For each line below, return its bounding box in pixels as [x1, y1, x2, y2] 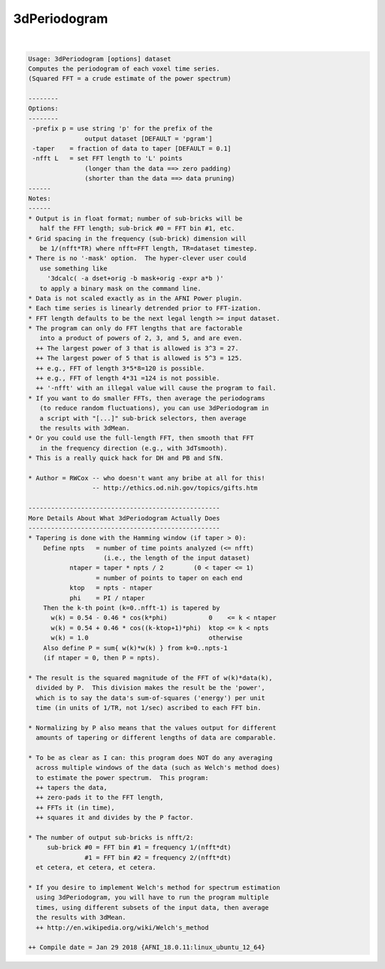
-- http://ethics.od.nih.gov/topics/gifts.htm [91, 484, 258, 492]
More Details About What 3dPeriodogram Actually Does [28, 514, 220, 522]
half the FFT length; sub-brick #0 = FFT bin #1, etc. [39, 225, 235, 233]
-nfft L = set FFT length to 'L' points [32, 154, 183, 163]
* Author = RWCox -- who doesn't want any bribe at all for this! [28, 474, 265, 482]
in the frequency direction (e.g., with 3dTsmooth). [39, 444, 228, 452]
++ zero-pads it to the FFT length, [36, 793, 164, 802]
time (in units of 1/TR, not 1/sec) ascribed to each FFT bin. [36, 704, 262, 711]
